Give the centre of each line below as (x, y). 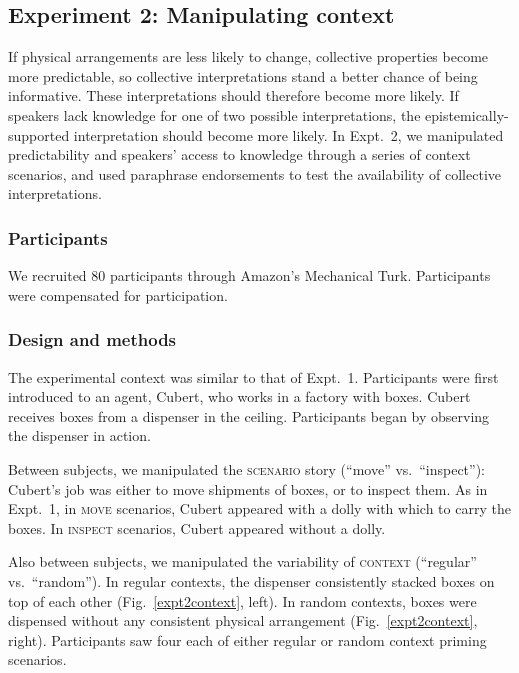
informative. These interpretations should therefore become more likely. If (233, 95)
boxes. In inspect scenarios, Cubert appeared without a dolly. (197, 527)
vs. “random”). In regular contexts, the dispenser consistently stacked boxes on (251, 580)
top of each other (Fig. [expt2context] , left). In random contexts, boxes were (242, 600)
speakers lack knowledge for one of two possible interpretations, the (214, 114)
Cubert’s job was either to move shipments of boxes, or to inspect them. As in (248, 488)
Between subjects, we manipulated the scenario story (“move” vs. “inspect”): (247, 468)
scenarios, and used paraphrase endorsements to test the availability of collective (254, 173)
